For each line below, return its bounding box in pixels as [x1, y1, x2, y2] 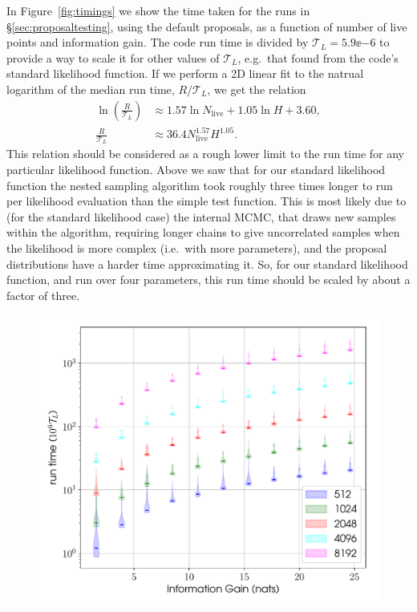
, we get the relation [207, 80, 306, 97]
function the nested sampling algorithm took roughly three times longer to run [6, 176, 393, 193]
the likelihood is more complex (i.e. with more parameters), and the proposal [6, 239, 387, 256]
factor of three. [6, 286, 80, 303]
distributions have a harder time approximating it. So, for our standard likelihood [6, 255, 408, 272]
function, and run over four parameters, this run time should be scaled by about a [6, 271, 411, 288]
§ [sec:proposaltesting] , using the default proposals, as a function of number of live [6, 18, 407, 34]
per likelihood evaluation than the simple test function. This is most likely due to [6, 193, 407, 209]
